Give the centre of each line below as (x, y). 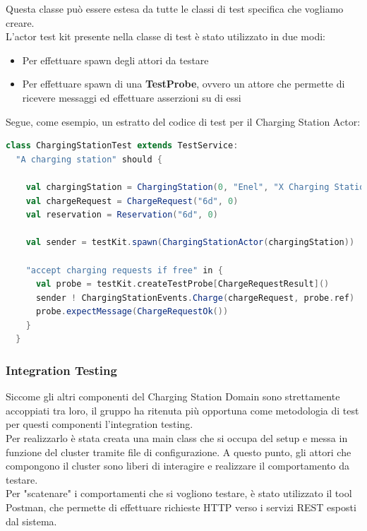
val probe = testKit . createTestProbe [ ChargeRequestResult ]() (182, 284)
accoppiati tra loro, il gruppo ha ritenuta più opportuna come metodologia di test (182, 410)
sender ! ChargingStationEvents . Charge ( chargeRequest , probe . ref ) (195, 298)
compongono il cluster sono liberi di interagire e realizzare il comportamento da (178, 466)
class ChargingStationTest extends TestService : (122, 146)
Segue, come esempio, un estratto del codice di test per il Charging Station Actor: (183, 121)
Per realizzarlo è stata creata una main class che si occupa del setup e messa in (177, 438)
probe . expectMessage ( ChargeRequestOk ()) (132, 312)
